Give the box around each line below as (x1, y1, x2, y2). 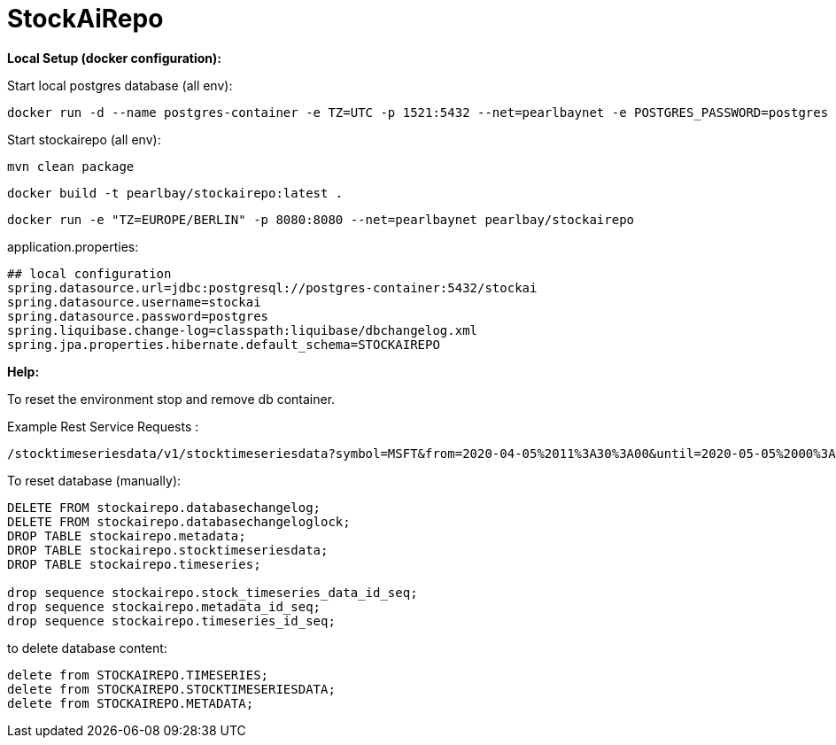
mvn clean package (7, 159, 135, 174)
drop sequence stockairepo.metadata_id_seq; (7, 599, 321, 614)
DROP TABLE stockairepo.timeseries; (7, 556, 261, 571)
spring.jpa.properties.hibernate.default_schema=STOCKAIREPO (7, 337, 440, 352)
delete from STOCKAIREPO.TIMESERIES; (7, 667, 269, 682)
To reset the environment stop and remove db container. (7, 391, 336, 407)
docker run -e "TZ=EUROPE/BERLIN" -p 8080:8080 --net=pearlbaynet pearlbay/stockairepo (7, 212, 635, 227)
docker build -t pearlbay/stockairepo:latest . (7, 185, 344, 200)
